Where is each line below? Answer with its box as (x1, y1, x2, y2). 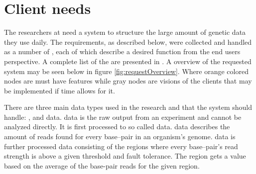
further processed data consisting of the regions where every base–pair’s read (4, 141, 238, 151)
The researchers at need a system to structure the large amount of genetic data (4, 27, 246, 37)
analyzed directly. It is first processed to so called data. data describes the (4, 121, 230, 132)
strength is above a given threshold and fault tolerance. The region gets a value (4, 151, 246, 161)
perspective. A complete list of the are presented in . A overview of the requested (4, 56, 252, 66)
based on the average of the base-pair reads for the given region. (4, 160, 200, 171)
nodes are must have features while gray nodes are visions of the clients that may (4, 76, 252, 86)
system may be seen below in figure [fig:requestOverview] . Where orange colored (4, 66, 249, 76)
